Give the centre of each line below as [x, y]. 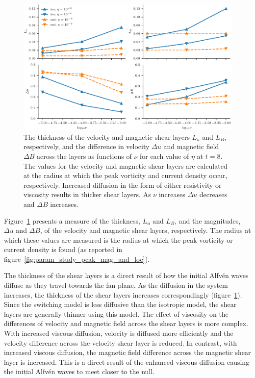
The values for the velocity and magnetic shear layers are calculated [126, 165]
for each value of [164, 156]
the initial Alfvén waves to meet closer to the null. [79, 371]
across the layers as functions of [84, 156]
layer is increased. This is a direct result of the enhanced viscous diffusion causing [127, 362]
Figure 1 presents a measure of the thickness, [72, 220]
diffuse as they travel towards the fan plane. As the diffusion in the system [116, 285]
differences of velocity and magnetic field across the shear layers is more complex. [126, 323]
